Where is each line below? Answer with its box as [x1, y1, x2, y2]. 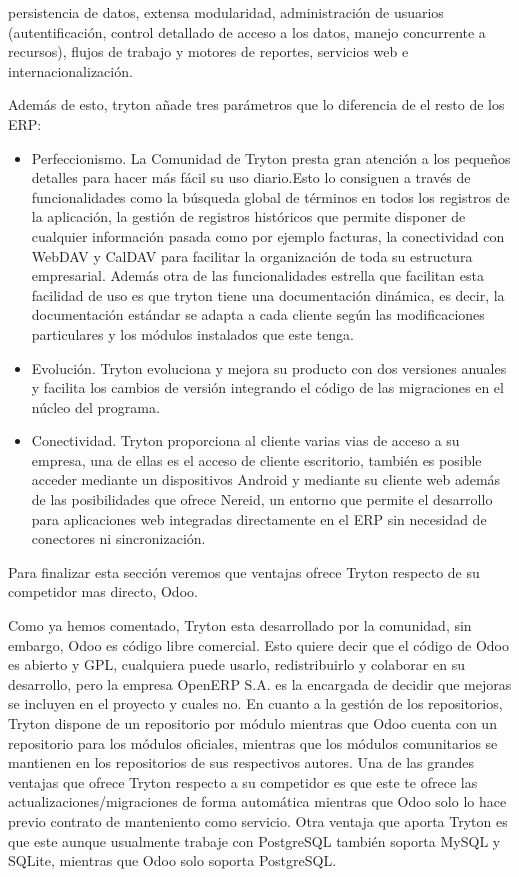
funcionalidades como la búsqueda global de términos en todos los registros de [31, 186, 510, 207]
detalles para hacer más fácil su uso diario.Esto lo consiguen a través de [31, 167, 471, 188]
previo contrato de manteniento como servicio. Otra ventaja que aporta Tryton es [8, 810, 508, 831]
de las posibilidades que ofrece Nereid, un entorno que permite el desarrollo [31, 489, 493, 510]
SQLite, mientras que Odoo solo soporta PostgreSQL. [8, 850, 337, 871]
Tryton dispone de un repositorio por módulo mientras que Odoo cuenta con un [8, 713, 497, 733]
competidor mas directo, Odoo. [8, 581, 198, 602]
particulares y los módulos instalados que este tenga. [31, 323, 354, 344]
